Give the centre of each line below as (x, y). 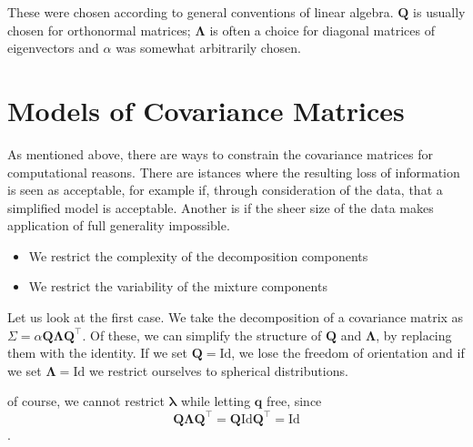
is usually (439, 12)
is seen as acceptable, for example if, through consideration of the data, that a (225, 190)
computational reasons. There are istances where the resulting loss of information (234, 172)
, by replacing (414, 335)
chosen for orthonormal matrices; (99, 30)
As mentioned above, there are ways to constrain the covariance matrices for (220, 153)
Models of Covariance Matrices (206, 110)
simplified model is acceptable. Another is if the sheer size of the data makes (221, 207)
